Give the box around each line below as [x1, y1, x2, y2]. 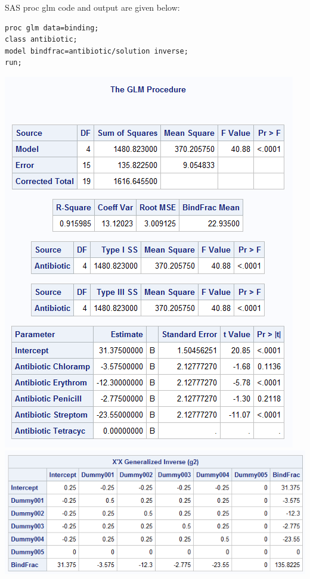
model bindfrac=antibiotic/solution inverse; [5, 46, 188, 55]
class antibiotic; [5, 35, 77, 44]
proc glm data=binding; [5, 23, 99, 32]
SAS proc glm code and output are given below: [5, 1, 180, 13]
